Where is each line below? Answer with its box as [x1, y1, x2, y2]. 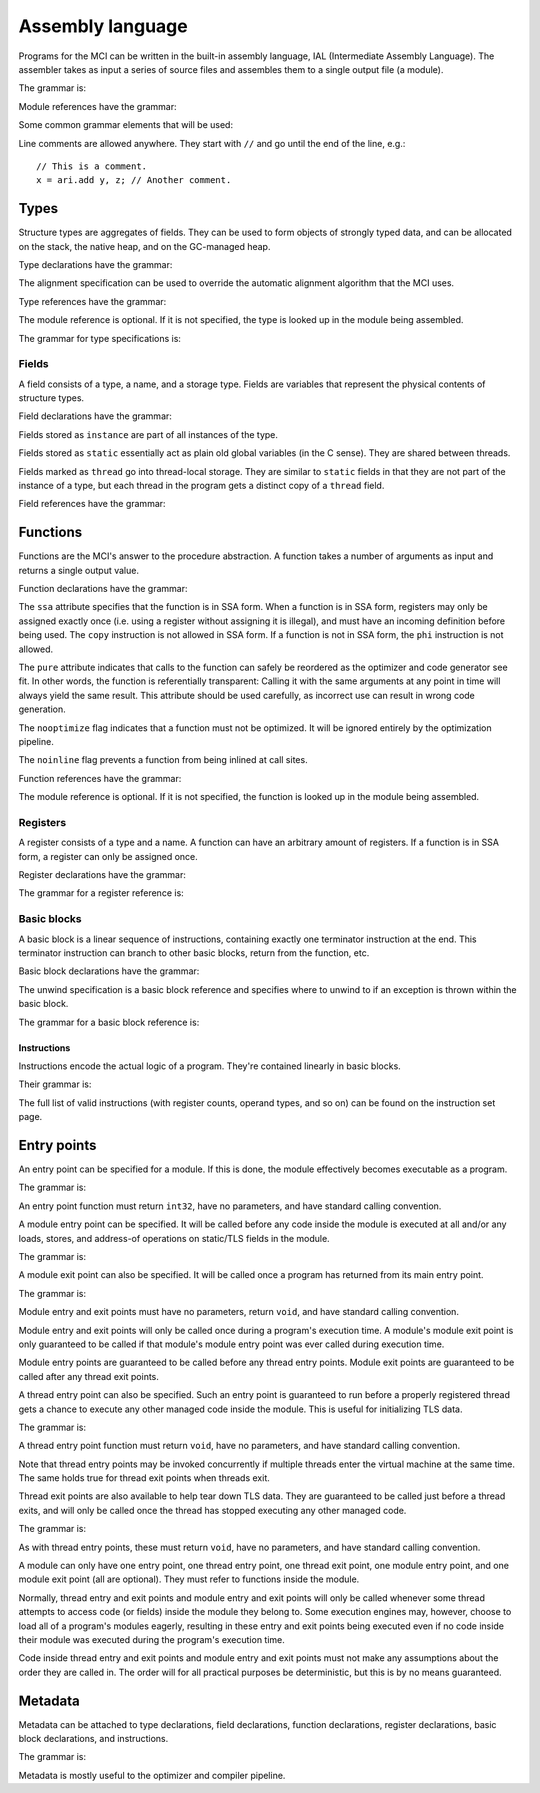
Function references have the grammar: [18, 772, 182, 784]
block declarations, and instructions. [18, 1733, 169, 1745]
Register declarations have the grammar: [18, 869, 187, 881]
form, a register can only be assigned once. [18, 850, 199, 862]
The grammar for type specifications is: [18, 332, 182, 344]
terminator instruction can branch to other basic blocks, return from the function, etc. [18, 947, 370, 959]
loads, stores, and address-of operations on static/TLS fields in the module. [18, 1232, 330, 1244]
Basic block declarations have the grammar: [18, 965, 200, 977]
